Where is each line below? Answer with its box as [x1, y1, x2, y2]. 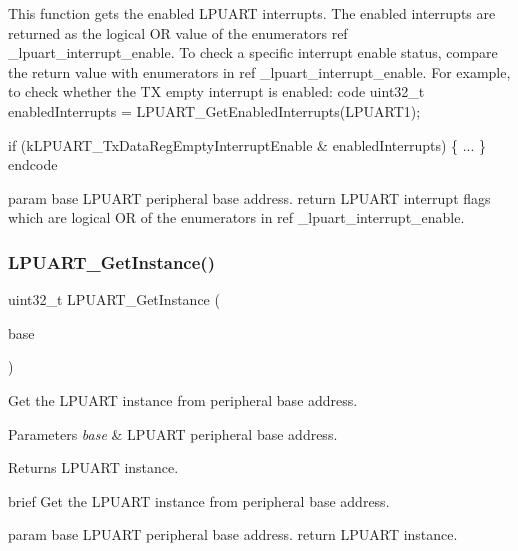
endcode [8, 154, 58, 175]
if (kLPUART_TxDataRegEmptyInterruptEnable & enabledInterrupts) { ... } [8, 134, 487, 155]
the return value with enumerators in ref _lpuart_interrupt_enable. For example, [8, 61, 511, 82]
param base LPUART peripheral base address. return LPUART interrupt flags [8, 187, 491, 208]
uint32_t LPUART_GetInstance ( [8, 289, 220, 310]
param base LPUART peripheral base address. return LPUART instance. [8, 524, 458, 545]
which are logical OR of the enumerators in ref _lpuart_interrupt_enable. [8, 207, 465, 228]
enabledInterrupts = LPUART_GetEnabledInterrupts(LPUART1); [8, 100, 421, 121]
